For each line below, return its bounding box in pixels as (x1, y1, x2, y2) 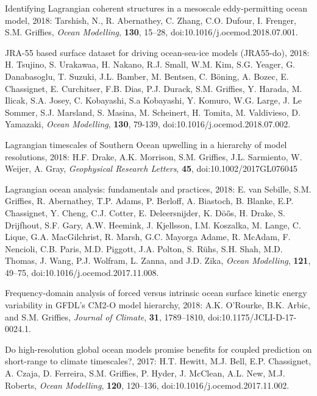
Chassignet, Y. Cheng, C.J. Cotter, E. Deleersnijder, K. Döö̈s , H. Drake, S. (5, 206, 285, 219)
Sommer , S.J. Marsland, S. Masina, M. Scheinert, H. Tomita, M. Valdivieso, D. (5, 105, 301, 118)
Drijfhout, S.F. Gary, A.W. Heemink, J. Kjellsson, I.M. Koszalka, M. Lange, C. (5, 218, 301, 231)
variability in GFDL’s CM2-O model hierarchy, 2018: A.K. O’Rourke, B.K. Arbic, (5, 299, 310, 311)
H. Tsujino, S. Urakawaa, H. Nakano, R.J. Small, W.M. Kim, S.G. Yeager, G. (5, 58, 296, 71)
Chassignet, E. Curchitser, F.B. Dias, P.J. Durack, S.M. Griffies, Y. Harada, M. (5, 82, 302, 94)
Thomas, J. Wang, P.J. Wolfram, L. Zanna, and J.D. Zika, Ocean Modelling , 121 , (5, 254, 311, 267)
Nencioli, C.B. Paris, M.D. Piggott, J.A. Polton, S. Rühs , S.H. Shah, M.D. (5, 242, 283, 255)
